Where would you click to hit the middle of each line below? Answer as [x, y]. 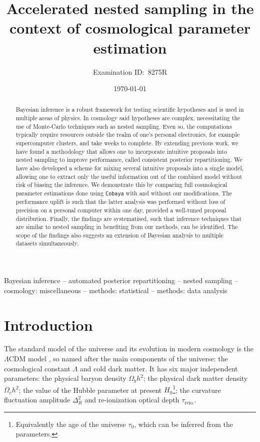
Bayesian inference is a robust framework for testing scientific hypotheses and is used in [130, 109]
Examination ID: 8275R [130, 71]
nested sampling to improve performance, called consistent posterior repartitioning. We [129, 160]
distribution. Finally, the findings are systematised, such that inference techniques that [129, 218]
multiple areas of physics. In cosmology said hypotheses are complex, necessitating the [128, 118]
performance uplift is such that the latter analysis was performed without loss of [120, 202]
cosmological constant [37, 368]
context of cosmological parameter [130, 28]
